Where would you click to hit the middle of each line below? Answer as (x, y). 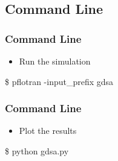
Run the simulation (55, 61)
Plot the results (48, 131)
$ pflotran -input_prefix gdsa (59, 81)
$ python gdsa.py (37, 151)
